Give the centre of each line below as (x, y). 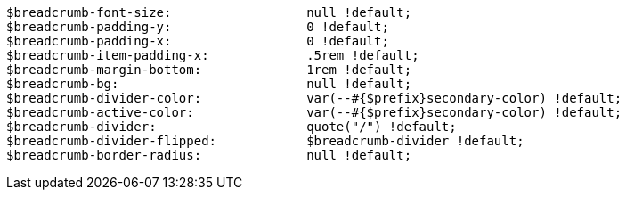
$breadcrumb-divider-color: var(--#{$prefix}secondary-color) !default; (314, 98)
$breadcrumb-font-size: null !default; (209, 12)
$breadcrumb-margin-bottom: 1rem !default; (209, 70)
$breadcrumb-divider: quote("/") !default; (232, 127)
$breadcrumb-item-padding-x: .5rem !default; (213, 55)
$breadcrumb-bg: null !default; (209, 84)
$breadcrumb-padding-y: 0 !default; (198, 27)
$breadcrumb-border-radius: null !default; (209, 155)
